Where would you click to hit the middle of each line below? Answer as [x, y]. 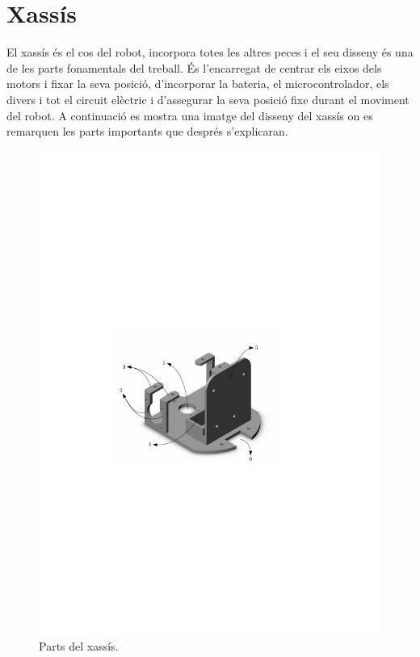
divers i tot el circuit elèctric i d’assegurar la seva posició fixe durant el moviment [208, 99]
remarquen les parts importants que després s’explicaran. [147, 131]
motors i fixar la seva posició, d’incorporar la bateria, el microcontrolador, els [198, 84]
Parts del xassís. [79, 646]
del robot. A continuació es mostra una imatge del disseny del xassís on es [190, 115]
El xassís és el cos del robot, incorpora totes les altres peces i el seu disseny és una [210, 52]
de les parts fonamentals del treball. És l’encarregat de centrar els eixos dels [194, 67]
